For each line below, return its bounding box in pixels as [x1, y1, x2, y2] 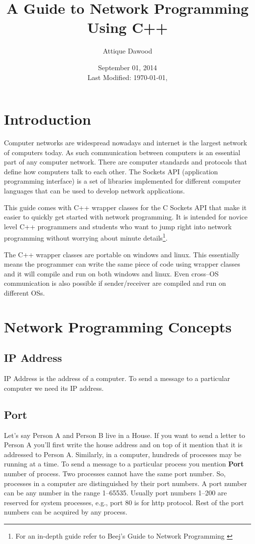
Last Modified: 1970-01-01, [87, 72, 168, 82]
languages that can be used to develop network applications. [4, 186, 185, 195]
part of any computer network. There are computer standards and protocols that [4, 157, 247, 167]
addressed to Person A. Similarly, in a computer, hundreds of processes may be [4, 449, 241, 459]
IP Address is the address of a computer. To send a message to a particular [4, 373, 230, 383]
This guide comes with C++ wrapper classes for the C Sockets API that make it [4, 202, 247, 212]
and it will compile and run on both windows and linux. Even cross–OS [4, 268, 219, 278]
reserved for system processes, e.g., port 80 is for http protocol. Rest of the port [4, 497, 244, 507]
